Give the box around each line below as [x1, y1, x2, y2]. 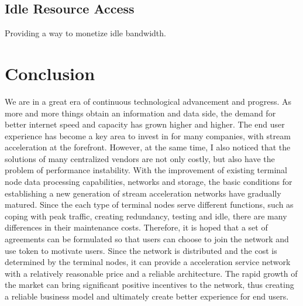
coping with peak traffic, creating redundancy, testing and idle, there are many [5, 209, 287, 222]
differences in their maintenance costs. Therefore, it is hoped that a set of [5, 221, 268, 233]
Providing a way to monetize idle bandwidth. [5, 27, 166, 39]
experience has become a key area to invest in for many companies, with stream [5, 129, 291, 142]
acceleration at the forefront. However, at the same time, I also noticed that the [5, 141, 291, 153]
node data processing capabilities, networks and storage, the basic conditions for [5, 176, 292, 188]
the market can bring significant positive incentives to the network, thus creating [5, 279, 294, 291]
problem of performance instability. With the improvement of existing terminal [5, 164, 287, 176]
